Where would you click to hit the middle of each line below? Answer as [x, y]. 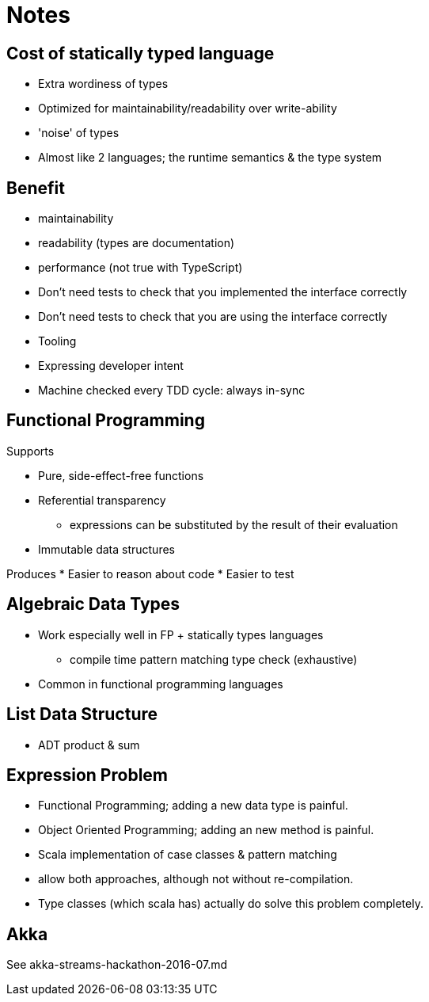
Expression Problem [87, 775]
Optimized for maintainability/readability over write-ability [188, 109]
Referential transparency [102, 500]
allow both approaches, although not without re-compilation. [196, 879]
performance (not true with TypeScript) [140, 268]
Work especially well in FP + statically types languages [181, 634]
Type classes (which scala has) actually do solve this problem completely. [231, 904]
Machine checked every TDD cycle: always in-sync [172, 391]
